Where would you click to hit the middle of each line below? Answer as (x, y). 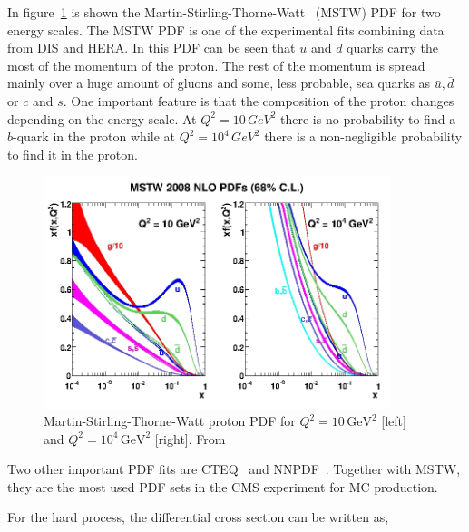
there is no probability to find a (368, 118)
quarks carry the (392, 48)
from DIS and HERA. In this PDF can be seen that (151, 48)
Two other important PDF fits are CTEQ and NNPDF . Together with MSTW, (234, 469)
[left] (394, 421)
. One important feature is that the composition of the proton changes (259, 100)
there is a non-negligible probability (363, 136)
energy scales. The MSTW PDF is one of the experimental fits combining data (226, 29)
